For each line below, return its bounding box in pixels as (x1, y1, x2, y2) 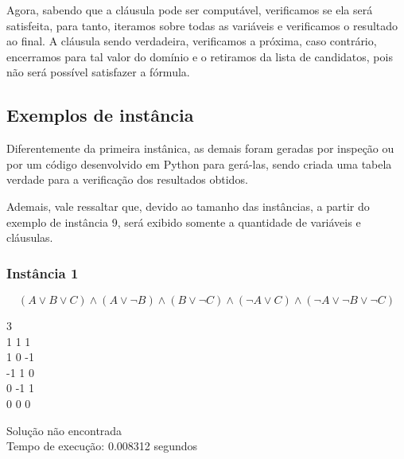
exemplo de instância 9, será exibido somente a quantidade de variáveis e (6, 213, 361, 230)
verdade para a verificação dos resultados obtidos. (6, 171, 248, 188)
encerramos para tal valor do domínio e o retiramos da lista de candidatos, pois (6, 48, 393, 64)
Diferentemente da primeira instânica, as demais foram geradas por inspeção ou (6, 140, 394, 157)
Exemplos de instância (6, 103, 194, 127)
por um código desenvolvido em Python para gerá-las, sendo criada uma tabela (6, 155, 392, 172)
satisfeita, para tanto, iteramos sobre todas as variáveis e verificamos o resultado (6, 17, 398, 33)
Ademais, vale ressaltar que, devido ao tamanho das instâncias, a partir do (6, 197, 370, 214)
